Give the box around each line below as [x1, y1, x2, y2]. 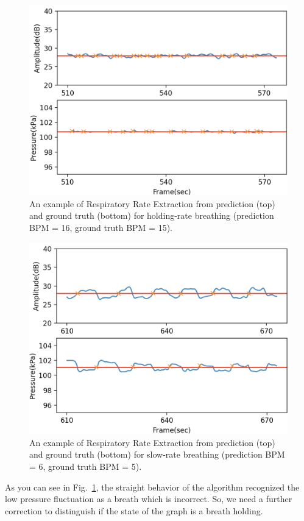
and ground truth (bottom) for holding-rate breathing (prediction [29, 209, 274, 222]
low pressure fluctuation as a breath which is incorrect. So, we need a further [5, 492, 292, 505]
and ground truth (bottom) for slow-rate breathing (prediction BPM [29, 448, 285, 461]
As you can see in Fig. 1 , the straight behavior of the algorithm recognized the [5, 480, 300, 493]
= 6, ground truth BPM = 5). [29, 460, 142, 473]
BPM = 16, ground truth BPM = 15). [29, 221, 173, 233]
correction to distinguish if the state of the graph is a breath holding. [5, 504, 263, 517]
